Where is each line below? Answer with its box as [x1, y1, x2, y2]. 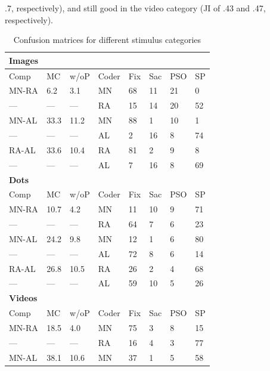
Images [9, 54, 39, 66]
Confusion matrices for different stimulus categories [13, 33, 201, 46]
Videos [9, 292, 38, 304]
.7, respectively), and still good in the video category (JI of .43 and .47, [5, 2, 266, 14]
